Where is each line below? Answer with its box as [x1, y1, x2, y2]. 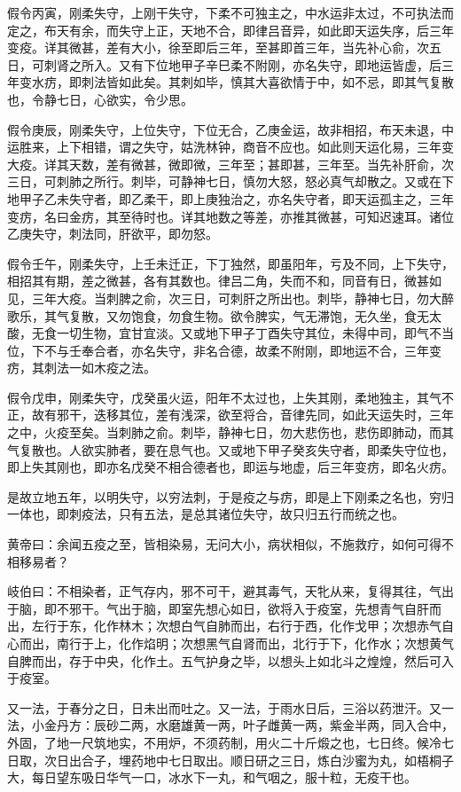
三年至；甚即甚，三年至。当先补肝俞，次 [217, 154, 454, 173]
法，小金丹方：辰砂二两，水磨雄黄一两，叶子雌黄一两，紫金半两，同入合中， [7, 716, 454, 734]
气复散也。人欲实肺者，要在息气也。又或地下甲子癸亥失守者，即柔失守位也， [7, 440, 454, 459]
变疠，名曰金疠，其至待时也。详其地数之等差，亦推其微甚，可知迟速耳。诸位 [7, 207, 454, 225]
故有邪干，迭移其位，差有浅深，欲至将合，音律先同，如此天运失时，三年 [31, 405, 454, 424]
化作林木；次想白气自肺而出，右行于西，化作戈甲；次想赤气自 [93, 616, 454, 635]
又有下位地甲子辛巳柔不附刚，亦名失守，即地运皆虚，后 [118, 55, 441, 74]
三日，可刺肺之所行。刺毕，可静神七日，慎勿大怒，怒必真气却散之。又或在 [7, 172, 441, 191]
